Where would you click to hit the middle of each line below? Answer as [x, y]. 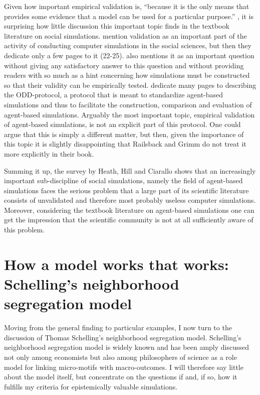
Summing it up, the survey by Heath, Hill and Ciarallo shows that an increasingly [130, 170]
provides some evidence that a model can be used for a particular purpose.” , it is [129, 16]
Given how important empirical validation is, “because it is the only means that [127, 6]
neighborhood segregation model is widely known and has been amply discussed [127, 347]
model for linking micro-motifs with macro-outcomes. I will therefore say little [124, 367]
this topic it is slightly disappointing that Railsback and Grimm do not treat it [125, 144]
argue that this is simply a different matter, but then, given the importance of [124, 134]
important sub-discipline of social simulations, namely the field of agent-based [123, 180]
